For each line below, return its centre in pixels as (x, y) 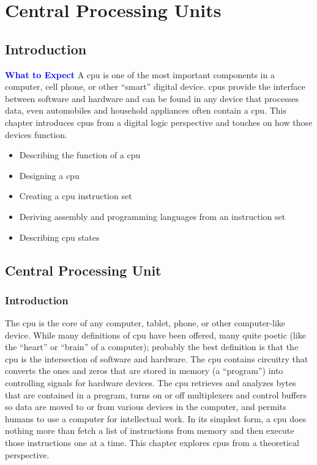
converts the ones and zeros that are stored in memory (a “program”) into (144, 371)
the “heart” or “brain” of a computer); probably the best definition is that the (152, 347)
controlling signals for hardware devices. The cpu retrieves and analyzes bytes (151, 383)
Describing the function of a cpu (80, 155)
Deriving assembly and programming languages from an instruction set (152, 216)
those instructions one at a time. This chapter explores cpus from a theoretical (152, 443)
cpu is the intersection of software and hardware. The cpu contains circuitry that (157, 358)
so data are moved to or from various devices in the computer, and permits (146, 407)
